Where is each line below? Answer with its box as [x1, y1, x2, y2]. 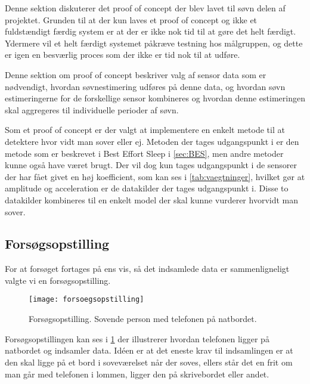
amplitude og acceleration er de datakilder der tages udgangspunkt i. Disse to [5, 182, 289, 194]
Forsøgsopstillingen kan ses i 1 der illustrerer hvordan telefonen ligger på [5, 332, 269, 345]
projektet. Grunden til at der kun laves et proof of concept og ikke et [5, 13, 258, 26]
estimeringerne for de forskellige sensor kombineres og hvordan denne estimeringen [5, 92, 305, 104]
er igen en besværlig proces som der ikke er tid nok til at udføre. [5, 48, 240, 61]
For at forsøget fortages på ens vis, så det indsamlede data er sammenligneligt [5, 262, 290, 275]
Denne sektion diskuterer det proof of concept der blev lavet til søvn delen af [5, 2, 286, 14]
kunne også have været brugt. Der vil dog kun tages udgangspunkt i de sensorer [5, 159, 297, 171]
